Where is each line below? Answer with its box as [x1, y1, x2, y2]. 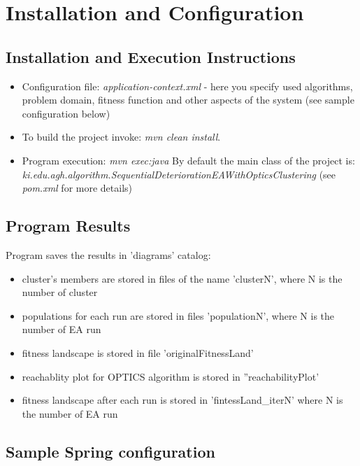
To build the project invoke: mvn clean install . [22, 129, 221, 144]
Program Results [6, 215, 131, 236]
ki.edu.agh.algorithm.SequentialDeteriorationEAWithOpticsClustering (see [22, 167, 336, 181]
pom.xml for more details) [22, 181, 133, 195]
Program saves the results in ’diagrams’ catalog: [6, 247, 211, 262]
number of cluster [22, 285, 98, 299]
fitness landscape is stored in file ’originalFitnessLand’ [22, 345, 254, 360]
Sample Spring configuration [6, 440, 215, 462]
